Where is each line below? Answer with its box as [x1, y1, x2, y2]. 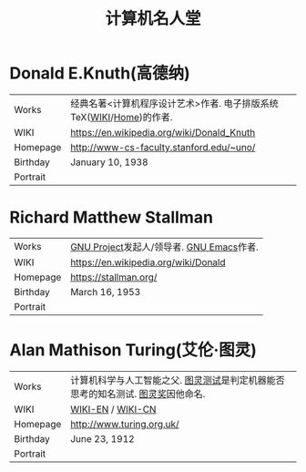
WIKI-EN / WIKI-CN [69, 403, 157, 416]
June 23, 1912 [69, 432, 135, 445]
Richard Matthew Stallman [9, 207, 214, 228]
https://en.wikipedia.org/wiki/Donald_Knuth [69, 126, 256, 139]
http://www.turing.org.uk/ [69, 417, 179, 430]
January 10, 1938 [69, 156, 148, 169]
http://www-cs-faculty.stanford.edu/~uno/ [69, 140, 256, 153]
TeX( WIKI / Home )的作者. [69, 110, 173, 123]
